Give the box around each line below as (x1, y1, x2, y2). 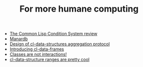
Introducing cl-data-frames (9, 46, 64, 52)
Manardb (9, 36, 28, 42)
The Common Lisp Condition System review (9, 31, 98, 37)
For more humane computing (19, 3, 139, 15)
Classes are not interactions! (9, 51, 67, 57)
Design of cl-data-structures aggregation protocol (9, 41, 110, 47)
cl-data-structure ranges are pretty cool (9, 57, 90, 63)
